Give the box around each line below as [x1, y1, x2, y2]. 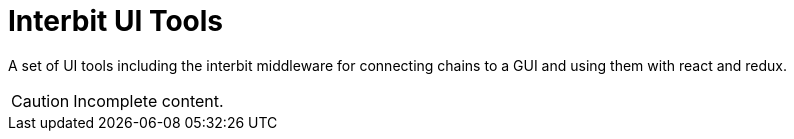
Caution [11, 90, 70, 111]
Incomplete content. [73, 90, 224, 111]
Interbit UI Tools [8, 4, 224, 38]
